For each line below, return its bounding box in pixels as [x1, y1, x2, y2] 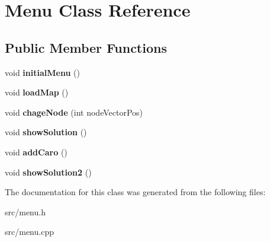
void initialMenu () [5, 66, 80, 78]
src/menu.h [5, 205, 46, 218]
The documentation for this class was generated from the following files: [5, 186, 266, 198]
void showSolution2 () [5, 165, 92, 178]
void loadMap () [5, 86, 69, 98]
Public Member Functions [5, 38, 167, 56]
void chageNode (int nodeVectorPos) [5, 106, 143, 118]
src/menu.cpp [5, 225, 54, 238]
